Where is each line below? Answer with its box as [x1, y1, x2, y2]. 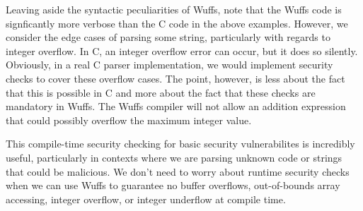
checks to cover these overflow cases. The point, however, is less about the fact [6, 71, 345, 85]
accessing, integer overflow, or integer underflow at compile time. [6, 191, 286, 206]
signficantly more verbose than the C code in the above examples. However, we [6, 16, 348, 30]
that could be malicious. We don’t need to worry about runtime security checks [6, 164, 350, 179]
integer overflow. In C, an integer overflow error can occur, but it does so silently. [6, 43, 358, 58]
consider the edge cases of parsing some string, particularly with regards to [6, 30, 330, 44]
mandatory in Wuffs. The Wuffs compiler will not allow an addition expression [6, 99, 346, 114]
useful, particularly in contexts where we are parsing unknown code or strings [6, 150, 342, 164]
